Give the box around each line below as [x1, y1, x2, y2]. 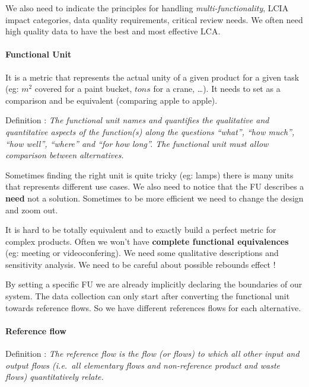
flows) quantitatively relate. [5, 370, 104, 383]
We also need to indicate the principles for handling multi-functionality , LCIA [5, 2, 289, 14]
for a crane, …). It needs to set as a [153, 82, 281, 95]
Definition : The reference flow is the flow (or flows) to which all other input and [5, 347, 300, 360]
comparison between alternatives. [5, 149, 124, 161]
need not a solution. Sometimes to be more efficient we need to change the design [5, 191, 304, 204]
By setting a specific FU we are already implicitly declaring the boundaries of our [5, 278, 302, 290]
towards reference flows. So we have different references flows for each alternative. [5, 301, 301, 314]
